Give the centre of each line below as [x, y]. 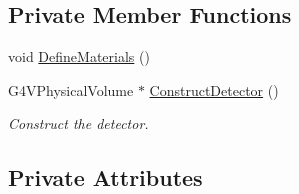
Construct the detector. [78, 123]
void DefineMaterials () [79, 56]
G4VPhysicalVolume [71, 89]
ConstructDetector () [214, 89]
